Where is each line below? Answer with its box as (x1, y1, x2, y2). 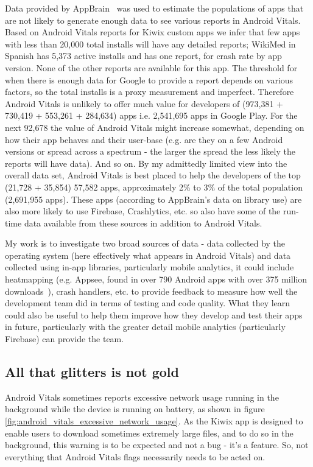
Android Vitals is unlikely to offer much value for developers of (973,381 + (5, 97, 283, 110)
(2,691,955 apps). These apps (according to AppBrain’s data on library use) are (5, 192, 302, 205)
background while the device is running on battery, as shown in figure (5, 402, 265, 415)
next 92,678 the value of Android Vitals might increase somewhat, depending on (5, 121, 304, 133)
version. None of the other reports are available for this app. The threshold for (5, 61, 298, 74)
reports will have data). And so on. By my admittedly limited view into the (5, 156, 287, 169)
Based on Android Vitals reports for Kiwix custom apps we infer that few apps (5, 26, 300, 38)
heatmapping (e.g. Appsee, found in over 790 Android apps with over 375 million (5, 273, 308, 286)
